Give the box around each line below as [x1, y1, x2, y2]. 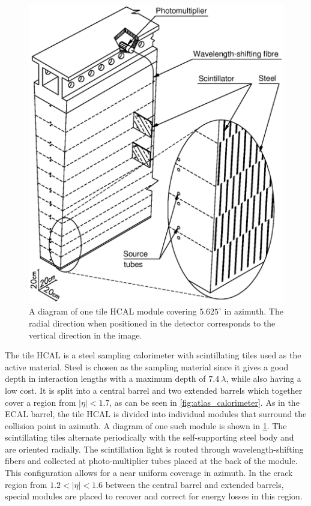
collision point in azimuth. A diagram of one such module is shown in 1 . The [5, 419, 287, 432]
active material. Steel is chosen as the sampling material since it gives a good [5, 360, 289, 373]
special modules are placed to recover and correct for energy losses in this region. [5, 490, 303, 502]
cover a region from [5, 396, 76, 408]
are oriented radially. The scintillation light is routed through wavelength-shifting [5, 442, 304, 455]
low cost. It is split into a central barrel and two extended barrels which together [5, 384, 303, 396]
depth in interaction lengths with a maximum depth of [5, 372, 206, 385]
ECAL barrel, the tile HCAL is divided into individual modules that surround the [5, 408, 307, 420]
